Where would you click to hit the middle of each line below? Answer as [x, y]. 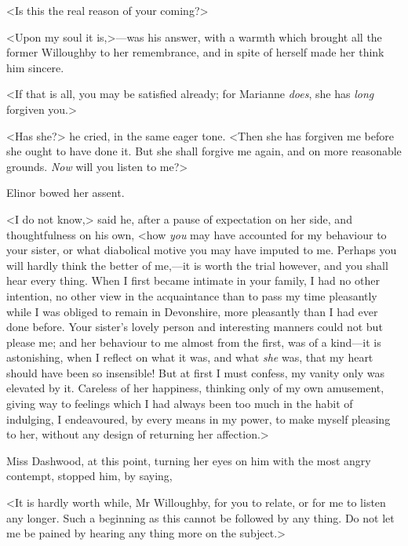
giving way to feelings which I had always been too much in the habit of [180, 404]
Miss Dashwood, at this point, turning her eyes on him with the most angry [189, 460]
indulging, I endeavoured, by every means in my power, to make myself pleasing [199, 419]
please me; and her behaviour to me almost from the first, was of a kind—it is [194, 342]
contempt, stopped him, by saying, [89, 476]
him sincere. [35, 67]
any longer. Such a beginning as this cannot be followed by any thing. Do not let [200, 517]
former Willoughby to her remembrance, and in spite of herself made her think [195, 52]
